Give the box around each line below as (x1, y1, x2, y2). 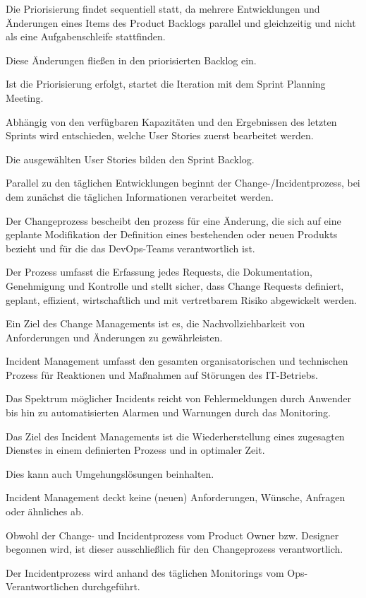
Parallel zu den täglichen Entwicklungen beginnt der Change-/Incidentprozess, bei (6, 175, 360, 190)
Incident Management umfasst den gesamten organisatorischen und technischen (6, 353, 348, 368)
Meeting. (6, 90, 44, 105)
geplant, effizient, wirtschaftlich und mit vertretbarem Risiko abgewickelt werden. (6, 292, 357, 307)
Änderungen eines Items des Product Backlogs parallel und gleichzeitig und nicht (6, 15, 356, 30)
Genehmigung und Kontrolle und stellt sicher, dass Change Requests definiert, (6, 278, 344, 293)
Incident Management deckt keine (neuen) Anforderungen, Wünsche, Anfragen (6, 490, 346, 505)
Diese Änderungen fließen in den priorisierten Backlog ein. (6, 52, 257, 67)
